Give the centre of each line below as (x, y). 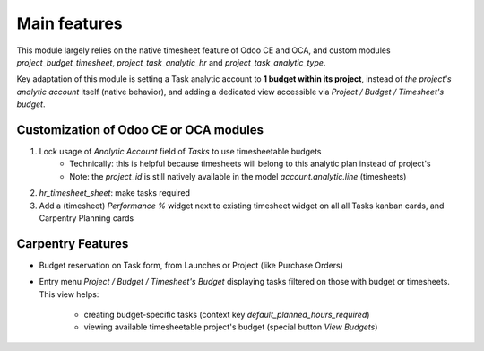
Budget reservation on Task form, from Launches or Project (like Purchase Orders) (191, 265)
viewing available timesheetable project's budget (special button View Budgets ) (231, 327)
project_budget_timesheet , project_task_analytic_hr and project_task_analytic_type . (171, 62)
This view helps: (69, 294)
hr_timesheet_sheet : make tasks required (115, 193)
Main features (69, 23)
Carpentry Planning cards (86, 218)
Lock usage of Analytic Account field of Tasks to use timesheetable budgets (180, 152)
